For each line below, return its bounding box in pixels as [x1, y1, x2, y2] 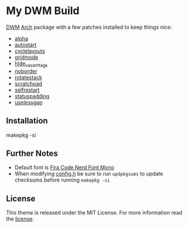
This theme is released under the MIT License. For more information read [6, 209, 183, 216]
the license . [6, 216, 34, 223]
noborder [14, 68, 37, 75]
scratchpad [14, 80, 43, 87]
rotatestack [14, 73, 42, 81]
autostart [14, 41, 37, 48]
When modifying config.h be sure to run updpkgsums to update [14, 170, 163, 177]
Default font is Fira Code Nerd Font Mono [14, 164, 114, 171]
